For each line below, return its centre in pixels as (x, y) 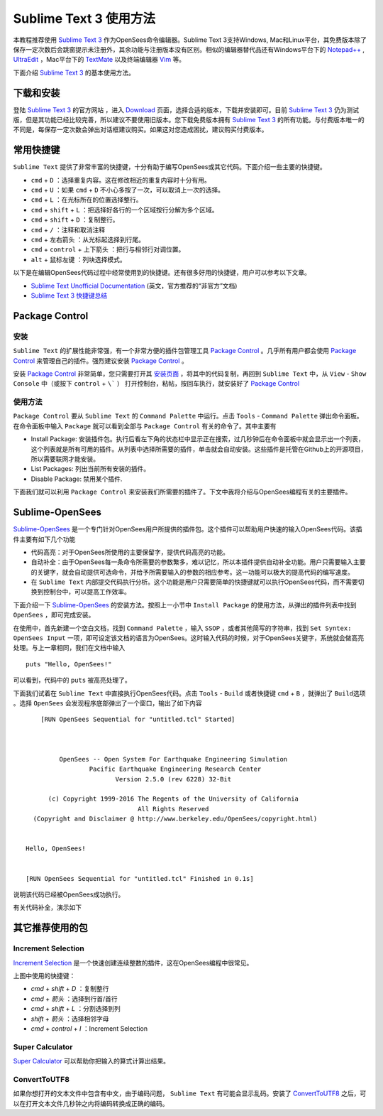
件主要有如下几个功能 (44, 539)
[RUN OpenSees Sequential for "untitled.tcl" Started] (138, 720)
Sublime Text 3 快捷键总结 (69, 296)
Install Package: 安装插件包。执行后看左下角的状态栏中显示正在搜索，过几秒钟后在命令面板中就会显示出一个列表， (198, 439)
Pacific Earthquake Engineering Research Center (175, 769)
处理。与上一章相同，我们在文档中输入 (69, 648)
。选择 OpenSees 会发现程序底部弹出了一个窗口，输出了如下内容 (107, 703)
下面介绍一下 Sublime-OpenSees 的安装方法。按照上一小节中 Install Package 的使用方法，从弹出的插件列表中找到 (185, 605)
